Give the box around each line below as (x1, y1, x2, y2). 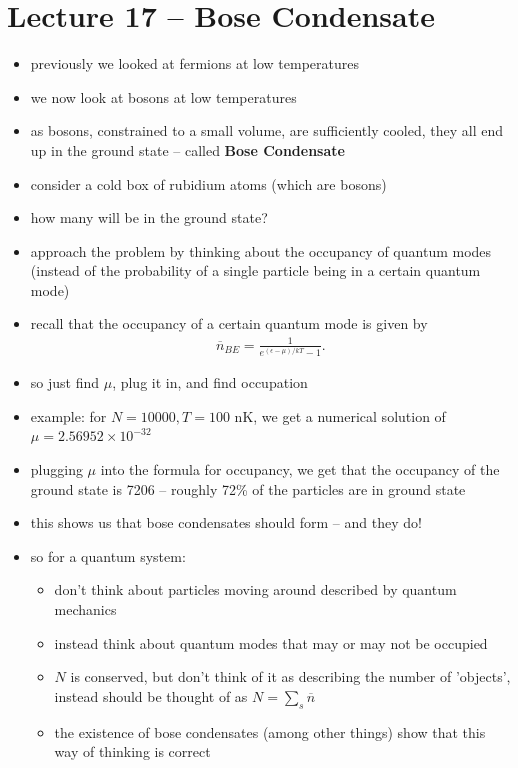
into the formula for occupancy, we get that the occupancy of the (100, 459, 500, 479)
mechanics (54, 598, 117, 619)
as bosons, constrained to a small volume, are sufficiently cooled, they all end (30, 120, 504, 141)
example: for (30, 405, 107, 426)
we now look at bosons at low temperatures (30, 86, 297, 107)
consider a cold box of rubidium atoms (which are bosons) (30, 173, 387, 194)
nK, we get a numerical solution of (234, 405, 446, 426)
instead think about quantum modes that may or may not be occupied (54, 632, 488, 653)
